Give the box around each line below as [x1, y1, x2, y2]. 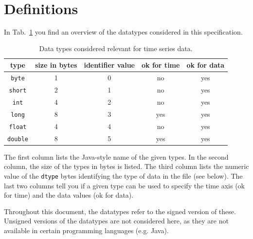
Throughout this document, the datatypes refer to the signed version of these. [4, 206, 236, 216]
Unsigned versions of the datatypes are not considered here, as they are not [4, 216, 229, 226]
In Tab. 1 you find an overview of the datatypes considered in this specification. [4, 27, 243, 37]
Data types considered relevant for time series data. [39, 43, 193, 53]
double [7, 135, 28, 143]
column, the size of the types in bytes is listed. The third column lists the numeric [4, 161, 249, 171]
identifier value [84, 60, 135, 70]
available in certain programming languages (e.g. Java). [4, 225, 169, 236]
